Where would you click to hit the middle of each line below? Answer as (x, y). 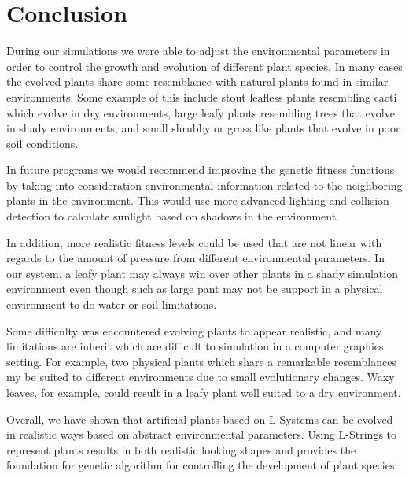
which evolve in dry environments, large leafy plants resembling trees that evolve (201, 112)
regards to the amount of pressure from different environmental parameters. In (195, 258)
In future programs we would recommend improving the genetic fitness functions (201, 170)
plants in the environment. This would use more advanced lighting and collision (198, 200)
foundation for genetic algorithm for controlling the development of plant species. (202, 465)
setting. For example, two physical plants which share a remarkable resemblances (201, 361)
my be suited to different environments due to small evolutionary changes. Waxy (201, 377)
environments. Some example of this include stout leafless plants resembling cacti (202, 96)
